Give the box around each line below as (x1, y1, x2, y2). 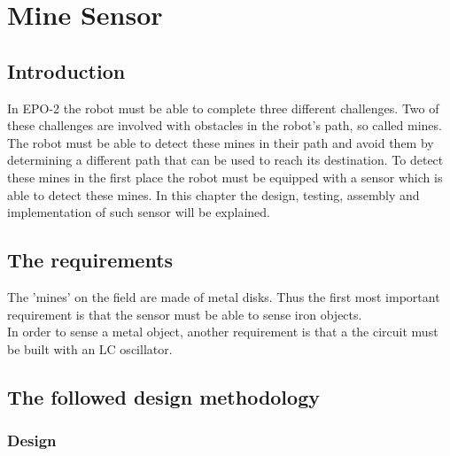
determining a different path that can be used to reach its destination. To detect (7, 151, 444, 169)
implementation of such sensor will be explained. (7, 203, 270, 221)
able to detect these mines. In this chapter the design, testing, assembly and (7, 185, 420, 204)
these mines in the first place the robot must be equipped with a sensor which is (7, 167, 443, 186)
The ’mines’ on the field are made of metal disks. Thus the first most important (7, 287, 440, 305)
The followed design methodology (7, 383, 320, 410)
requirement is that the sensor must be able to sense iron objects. (7, 305, 362, 323)
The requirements (7, 246, 174, 274)
